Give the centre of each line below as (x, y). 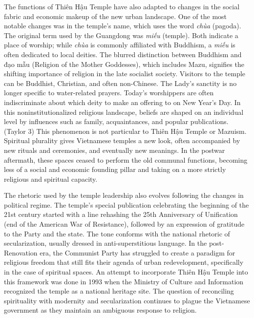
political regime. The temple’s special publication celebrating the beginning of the (127, 204)
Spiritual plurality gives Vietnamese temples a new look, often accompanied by (122, 140)
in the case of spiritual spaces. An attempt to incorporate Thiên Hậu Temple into (126, 272)
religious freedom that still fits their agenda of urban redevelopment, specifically (124, 262)
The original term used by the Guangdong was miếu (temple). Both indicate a (121, 35)
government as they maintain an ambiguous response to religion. (100, 310)
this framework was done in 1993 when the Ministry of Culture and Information (124, 281)
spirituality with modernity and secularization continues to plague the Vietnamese (127, 300)
